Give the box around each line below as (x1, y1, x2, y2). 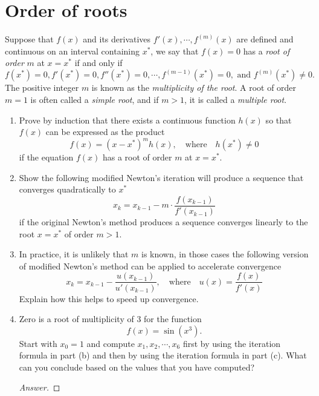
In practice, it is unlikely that (19, 248, 129, 260)
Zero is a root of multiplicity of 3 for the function (19, 312, 202, 325)
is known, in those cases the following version (141, 248, 309, 260)
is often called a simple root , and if (30, 93, 159, 105)
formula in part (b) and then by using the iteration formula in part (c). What (19, 349, 307, 361)
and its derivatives (83, 33, 151, 45)
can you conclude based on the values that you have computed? (19, 360, 255, 373)
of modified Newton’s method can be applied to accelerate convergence (19, 259, 282, 272)
